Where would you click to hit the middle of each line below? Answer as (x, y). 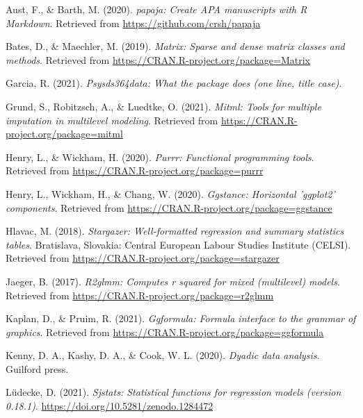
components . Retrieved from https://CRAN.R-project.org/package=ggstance (169, 207)
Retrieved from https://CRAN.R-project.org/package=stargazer (143, 258)
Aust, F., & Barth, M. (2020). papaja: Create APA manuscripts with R (156, 9)
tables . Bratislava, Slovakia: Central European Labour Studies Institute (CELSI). (178, 244)
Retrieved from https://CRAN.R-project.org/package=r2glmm (140, 295)
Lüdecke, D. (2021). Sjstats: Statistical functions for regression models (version (174, 392)
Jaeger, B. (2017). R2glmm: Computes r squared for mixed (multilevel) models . (173, 281)
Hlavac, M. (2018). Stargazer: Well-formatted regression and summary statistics (175, 231)
